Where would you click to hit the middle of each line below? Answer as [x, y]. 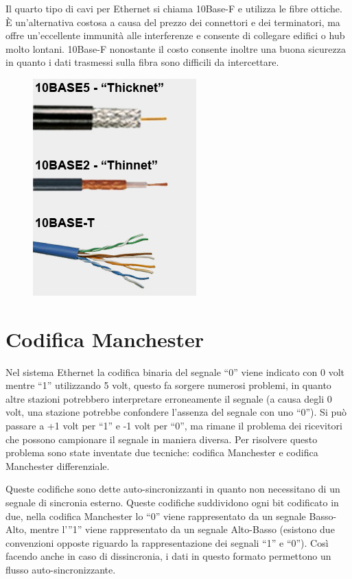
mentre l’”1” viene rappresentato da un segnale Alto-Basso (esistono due [182, 529]
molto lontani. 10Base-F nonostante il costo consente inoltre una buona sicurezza [176, 48]
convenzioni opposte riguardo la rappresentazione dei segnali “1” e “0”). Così [167, 542]
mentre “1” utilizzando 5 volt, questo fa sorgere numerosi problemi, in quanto [168, 385]
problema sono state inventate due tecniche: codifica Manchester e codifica [162, 452]
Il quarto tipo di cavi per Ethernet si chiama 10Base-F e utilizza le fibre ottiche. [174, 8]
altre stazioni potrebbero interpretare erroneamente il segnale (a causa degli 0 [169, 398]
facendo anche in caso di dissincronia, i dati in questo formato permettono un [168, 556]
